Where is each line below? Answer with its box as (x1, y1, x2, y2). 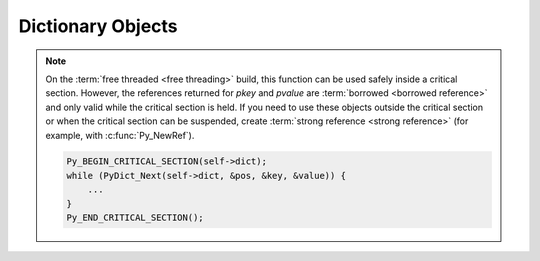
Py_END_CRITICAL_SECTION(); (66, 212, 204, 224)
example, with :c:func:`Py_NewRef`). (45, 129, 195, 141)
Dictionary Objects (18, 15, 179, 37)
